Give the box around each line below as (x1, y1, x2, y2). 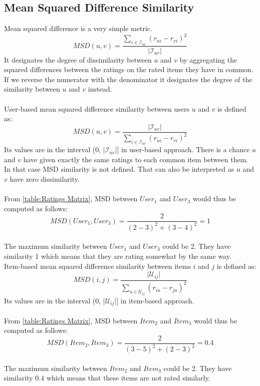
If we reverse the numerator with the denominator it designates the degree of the (4, 74, 252, 84)
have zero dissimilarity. (10, 174, 80, 184)
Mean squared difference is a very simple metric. (4, 23, 152, 34)
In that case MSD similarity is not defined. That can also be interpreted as (4, 164, 234, 174)
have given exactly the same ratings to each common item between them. (23, 154, 248, 164)
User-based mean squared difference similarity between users (4, 103, 190, 114)
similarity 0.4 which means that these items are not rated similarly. (4, 372, 210, 383)
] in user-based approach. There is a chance (117, 144, 250, 155)
